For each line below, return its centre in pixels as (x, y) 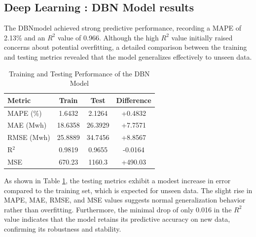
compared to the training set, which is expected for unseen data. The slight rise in (128, 190)
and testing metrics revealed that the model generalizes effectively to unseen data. (128, 56)
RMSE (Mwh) (29, 137)
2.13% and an (25, 37)
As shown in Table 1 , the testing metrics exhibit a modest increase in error (117, 181)
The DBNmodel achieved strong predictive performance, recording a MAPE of (123, 28)
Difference (134, 100)
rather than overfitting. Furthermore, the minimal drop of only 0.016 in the (118, 209)
